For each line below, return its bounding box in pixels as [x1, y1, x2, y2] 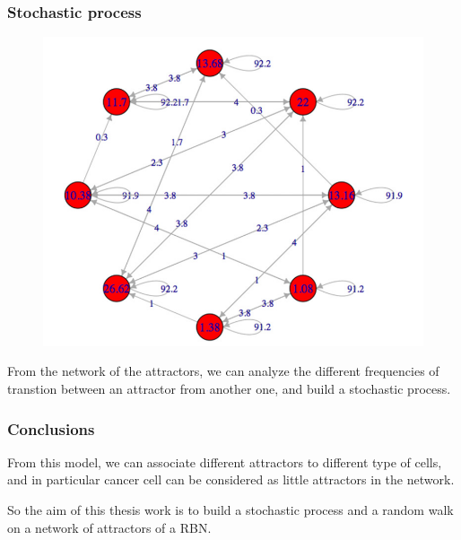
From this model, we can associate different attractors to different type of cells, [7, 452, 442, 471]
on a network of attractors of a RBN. [7, 518, 212, 536]
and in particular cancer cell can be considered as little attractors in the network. [7, 470, 455, 489]
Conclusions [7, 417, 95, 440]
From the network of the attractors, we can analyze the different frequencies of [7, 361, 439, 380]
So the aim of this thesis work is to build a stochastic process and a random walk [7, 501, 454, 519]
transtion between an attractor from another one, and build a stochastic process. [7, 379, 451, 398]
